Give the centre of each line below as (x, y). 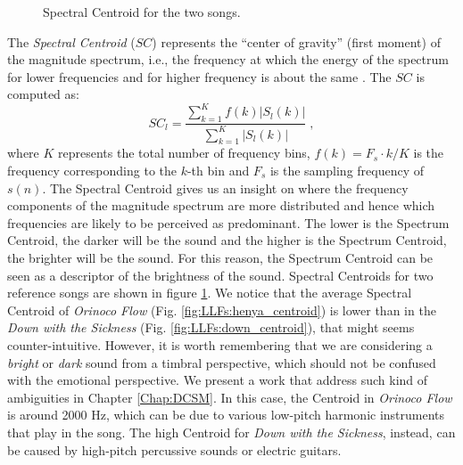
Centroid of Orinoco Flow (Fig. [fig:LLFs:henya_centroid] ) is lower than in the (222, 310)
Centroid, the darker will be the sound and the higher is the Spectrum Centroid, (227, 240)
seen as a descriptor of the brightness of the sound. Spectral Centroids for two (220, 275)
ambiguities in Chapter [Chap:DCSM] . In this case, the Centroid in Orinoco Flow (230, 397)
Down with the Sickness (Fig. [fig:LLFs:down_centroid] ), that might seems (211, 327)
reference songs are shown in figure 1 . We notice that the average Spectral (210, 293)
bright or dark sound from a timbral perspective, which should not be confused (222, 362)
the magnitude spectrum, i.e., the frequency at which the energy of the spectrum (228, 59)
